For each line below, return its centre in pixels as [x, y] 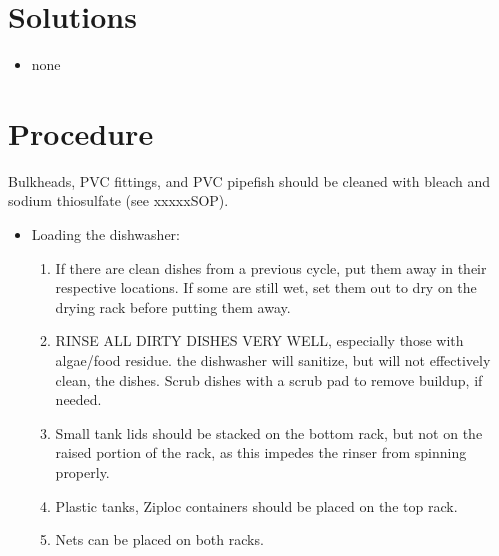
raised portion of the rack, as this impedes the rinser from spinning [261, 452]
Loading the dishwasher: [105, 234]
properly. [82, 471]
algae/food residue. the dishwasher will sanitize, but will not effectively [273, 360]
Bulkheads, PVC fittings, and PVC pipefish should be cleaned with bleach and [249, 180]
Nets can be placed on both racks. [159, 539]
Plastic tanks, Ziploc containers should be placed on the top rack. [256, 505]
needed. [78, 399]
